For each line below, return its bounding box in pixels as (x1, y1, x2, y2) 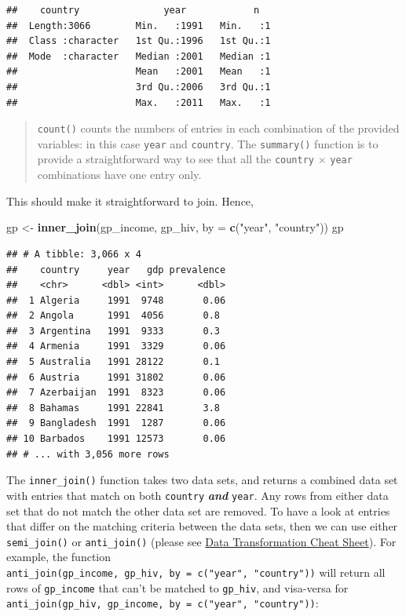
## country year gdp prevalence (6, 264, 226, 275)
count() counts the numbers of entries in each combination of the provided (37, 120, 400, 137)
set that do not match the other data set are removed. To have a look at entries (6, 502, 390, 519)
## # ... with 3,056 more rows (6, 448, 170, 460)
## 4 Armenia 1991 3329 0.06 (6, 341, 226, 352)
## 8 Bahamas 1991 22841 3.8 (6, 402, 221, 414)
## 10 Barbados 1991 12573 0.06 (6, 433, 226, 445)
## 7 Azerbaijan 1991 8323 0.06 (6, 387, 226, 399)
